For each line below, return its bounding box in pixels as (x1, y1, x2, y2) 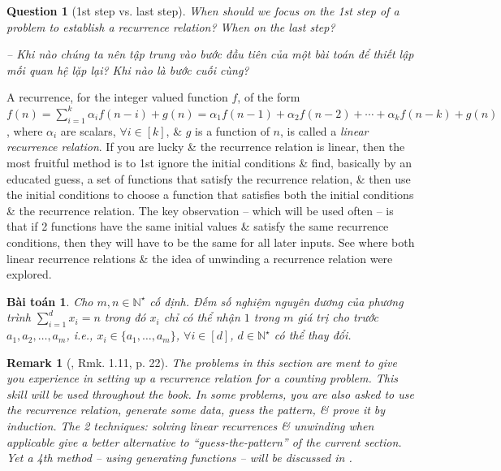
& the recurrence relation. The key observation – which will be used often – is (6, 201, 394, 218)
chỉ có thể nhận (163, 309, 240, 326)
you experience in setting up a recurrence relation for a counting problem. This (6, 369, 398, 387)
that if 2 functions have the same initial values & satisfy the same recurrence (6, 218, 389, 235)
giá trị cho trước (297, 309, 378, 326)
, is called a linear (280, 122, 369, 139)
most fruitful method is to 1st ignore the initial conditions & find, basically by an (6, 153, 412, 171)
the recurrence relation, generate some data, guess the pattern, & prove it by (6, 401, 386, 418)
